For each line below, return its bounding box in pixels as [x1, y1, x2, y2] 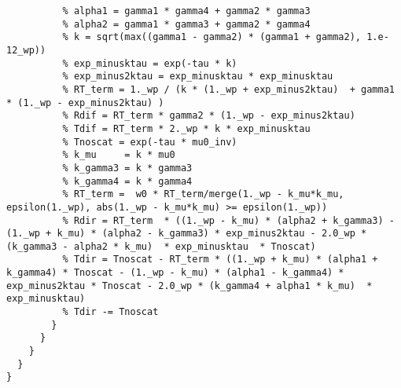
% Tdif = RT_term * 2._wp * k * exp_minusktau [62, 123, 311, 134]
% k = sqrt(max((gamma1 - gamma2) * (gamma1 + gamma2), [62, 31, 362, 43]
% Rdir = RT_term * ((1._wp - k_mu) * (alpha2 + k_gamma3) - [62, 214, 395, 226]
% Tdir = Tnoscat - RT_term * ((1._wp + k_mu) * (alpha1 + [62, 254, 378, 265]
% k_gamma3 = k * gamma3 [62, 162, 193, 174]
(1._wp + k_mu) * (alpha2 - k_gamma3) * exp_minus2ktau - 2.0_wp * [6, 228, 367, 240]
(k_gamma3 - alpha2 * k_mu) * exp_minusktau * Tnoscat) [6, 240, 316, 252]
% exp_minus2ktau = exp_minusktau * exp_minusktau [62, 71, 333, 82]
